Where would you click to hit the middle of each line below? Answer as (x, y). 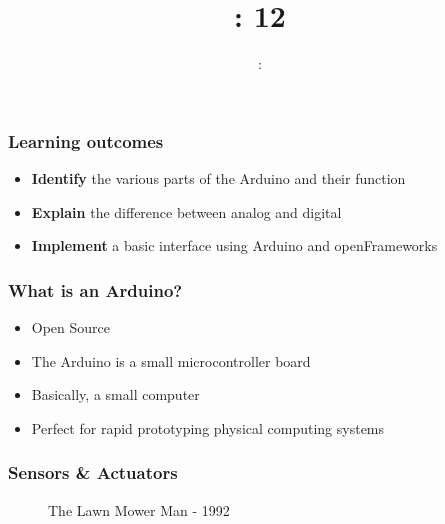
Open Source (71, 327)
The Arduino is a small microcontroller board (171, 360)
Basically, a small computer (115, 394)
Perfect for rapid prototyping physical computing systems (208, 427)
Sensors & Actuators (93, 472)
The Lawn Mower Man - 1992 (139, 509)
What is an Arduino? (95, 289)
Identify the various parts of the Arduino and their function (218, 178)
